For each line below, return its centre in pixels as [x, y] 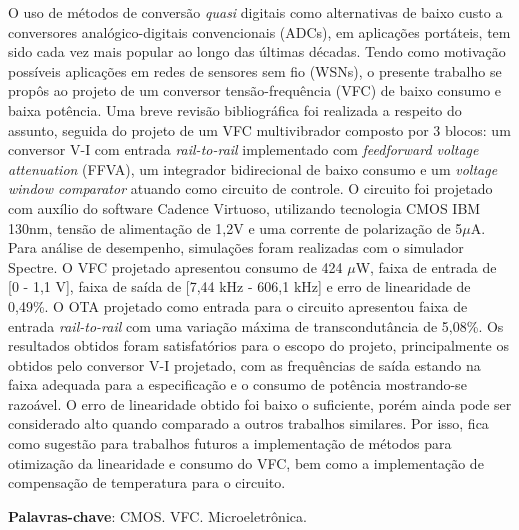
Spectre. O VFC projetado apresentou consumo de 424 [175, 266]
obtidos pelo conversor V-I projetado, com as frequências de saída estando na [244, 364]
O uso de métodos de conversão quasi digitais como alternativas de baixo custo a [255, 12]
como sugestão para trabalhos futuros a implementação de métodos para [230, 443]
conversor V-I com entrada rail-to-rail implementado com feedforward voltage [243, 149]
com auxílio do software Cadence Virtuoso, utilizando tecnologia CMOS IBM [244, 207]
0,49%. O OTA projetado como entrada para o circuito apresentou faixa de [238, 305]
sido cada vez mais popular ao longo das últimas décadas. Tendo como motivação [257, 51]
